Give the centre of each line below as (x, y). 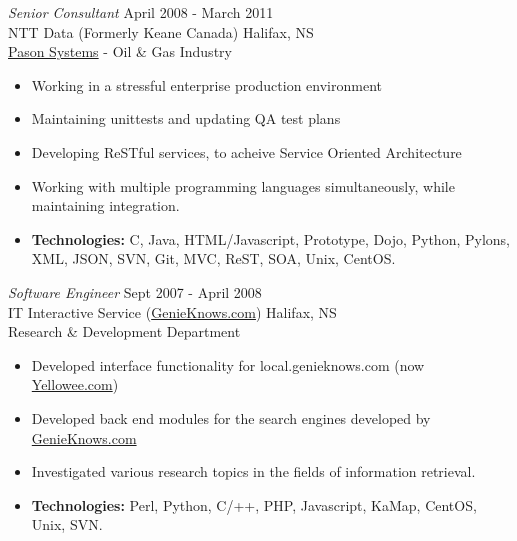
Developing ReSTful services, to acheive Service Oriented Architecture (246, 151)
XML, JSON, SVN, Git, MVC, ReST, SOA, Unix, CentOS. (213, 258)
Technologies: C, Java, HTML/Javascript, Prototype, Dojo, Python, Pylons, (271, 238)
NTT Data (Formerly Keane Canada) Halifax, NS (161, 31)
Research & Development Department (124, 331)
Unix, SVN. (67, 524)
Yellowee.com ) (75, 384)
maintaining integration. (105, 205)
